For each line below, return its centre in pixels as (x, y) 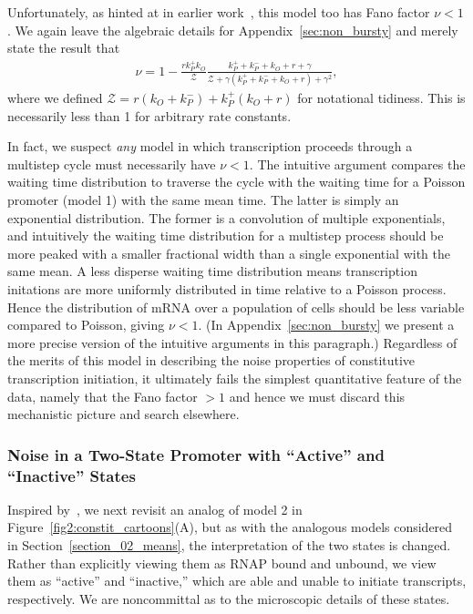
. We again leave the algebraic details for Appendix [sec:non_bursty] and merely (233, 30)
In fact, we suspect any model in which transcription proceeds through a (210, 146)
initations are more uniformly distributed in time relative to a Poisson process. (227, 288)
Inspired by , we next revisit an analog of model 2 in (155, 509)
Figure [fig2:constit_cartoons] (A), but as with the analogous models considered (230, 527)
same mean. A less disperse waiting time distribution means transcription (212, 271)
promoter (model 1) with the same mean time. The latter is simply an (203, 199)
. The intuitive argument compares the (357, 164)
